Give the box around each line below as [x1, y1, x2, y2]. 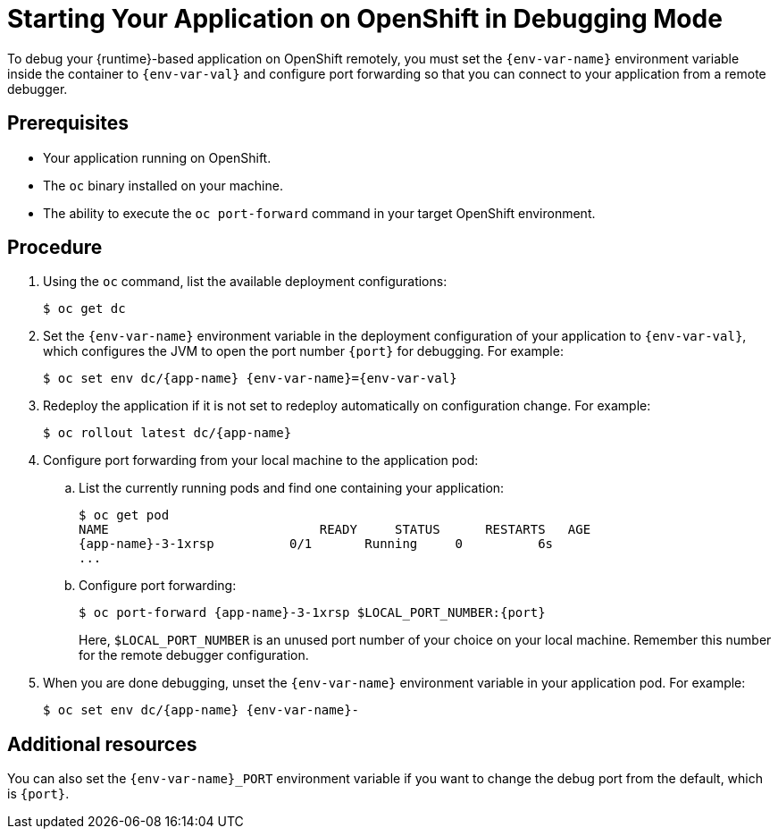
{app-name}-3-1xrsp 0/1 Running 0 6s [79, 536, 554, 552]
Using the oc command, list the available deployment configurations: [43, 274, 448, 290]
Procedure [7, 236, 103, 259]
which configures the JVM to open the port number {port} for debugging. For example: [43, 343, 564, 359]
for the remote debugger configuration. [79, 647, 309, 663]
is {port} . [7, 786, 70, 802]
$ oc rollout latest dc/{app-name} [43, 426, 292, 441]
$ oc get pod [79, 508, 170, 523]
